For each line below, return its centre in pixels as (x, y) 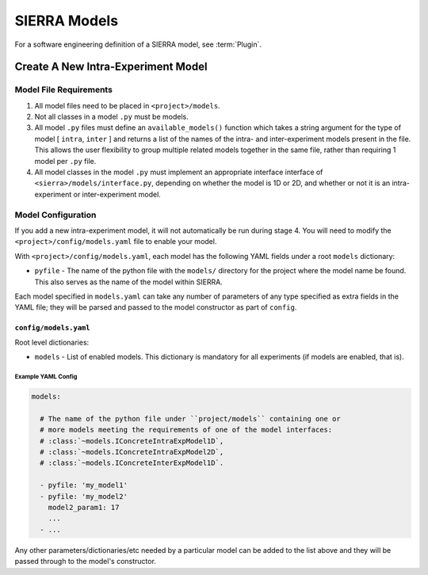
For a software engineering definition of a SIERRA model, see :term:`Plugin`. (138, 44)
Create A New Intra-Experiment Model (111, 67)
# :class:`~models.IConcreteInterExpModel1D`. (132, 463)
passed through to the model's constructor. (85, 562)
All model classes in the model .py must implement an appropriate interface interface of (179, 172)
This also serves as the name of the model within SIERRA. (129, 282)
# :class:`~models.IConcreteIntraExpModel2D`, (132, 452)
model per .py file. (65, 161)
